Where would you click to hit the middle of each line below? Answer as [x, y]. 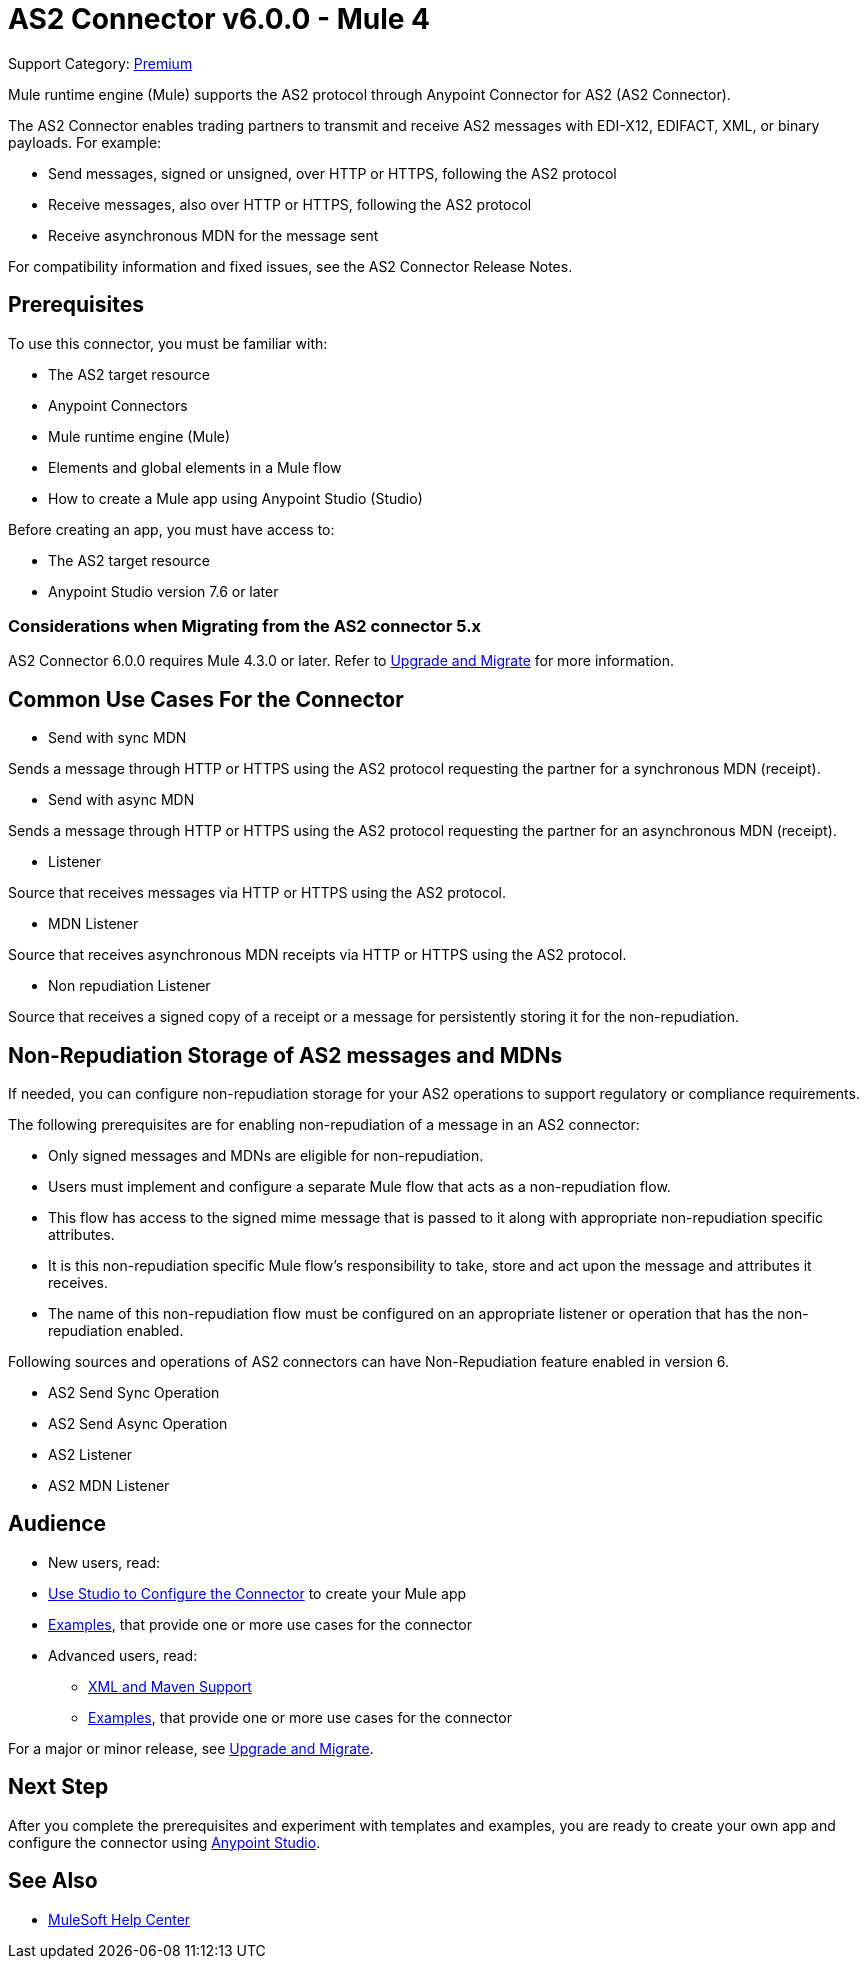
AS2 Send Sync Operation [134, 1393]
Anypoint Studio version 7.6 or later [163, 591]
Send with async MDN [121, 800]
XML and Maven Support [170, 1686]
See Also [53, 1881]
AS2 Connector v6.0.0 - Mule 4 [219, 19]
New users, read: [104, 1562]
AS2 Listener [90, 1455]
